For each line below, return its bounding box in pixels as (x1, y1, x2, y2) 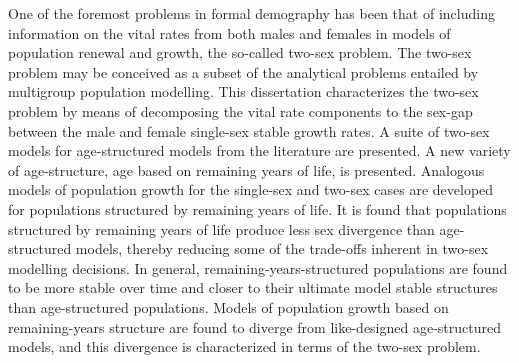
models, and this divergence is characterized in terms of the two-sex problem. (8, 336, 481, 357)
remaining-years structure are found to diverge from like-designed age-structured (8, 316, 501, 337)
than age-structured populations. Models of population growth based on (8, 296, 449, 317)
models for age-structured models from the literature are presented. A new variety (8, 140, 511, 161)
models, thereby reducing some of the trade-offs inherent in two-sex (75, 238, 489, 259)
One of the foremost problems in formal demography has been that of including (8, 3, 495, 23)
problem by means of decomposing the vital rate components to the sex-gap (8, 100, 473, 121)
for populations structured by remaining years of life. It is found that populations (8, 198, 507, 219)
